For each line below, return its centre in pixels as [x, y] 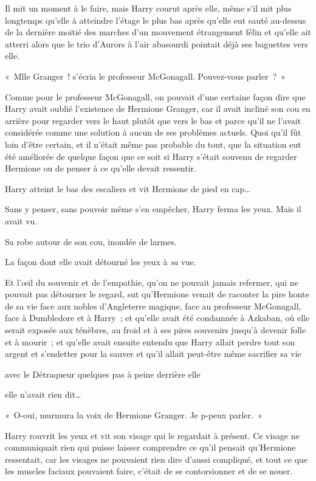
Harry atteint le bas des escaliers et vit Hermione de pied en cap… [128, 188]
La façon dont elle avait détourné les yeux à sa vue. [101, 262]
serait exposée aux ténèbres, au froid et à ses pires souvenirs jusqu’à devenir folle [156, 330]
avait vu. [21, 220]
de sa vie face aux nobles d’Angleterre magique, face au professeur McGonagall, [153, 306]
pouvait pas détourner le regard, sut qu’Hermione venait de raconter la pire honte [157, 294]
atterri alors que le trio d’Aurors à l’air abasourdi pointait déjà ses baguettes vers [156, 43]
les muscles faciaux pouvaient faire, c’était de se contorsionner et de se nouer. [149, 471]
